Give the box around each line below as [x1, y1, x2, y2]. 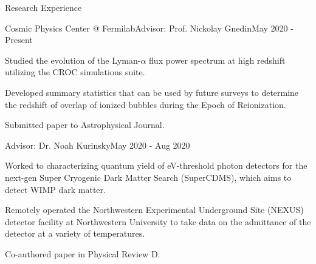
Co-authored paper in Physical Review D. [5, 247, 160, 260]
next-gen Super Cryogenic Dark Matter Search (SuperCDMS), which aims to [5, 171, 292, 183]
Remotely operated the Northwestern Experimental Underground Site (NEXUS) [5, 203, 304, 216]
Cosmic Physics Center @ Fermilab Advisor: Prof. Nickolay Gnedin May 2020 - [5, 21, 294, 34]
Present [5, 33, 33, 46]
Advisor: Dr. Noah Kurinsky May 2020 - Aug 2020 [5, 138, 190, 151]
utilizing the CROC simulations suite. [5, 66, 145, 78]
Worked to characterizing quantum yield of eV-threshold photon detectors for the [5, 159, 307, 172]
